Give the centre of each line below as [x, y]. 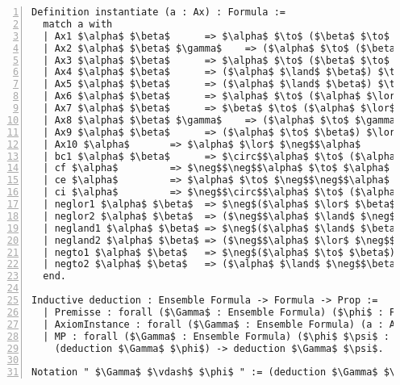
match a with [78, 24]
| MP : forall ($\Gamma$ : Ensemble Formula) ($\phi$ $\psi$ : [216, 336]
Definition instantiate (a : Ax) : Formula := [158, 12]
